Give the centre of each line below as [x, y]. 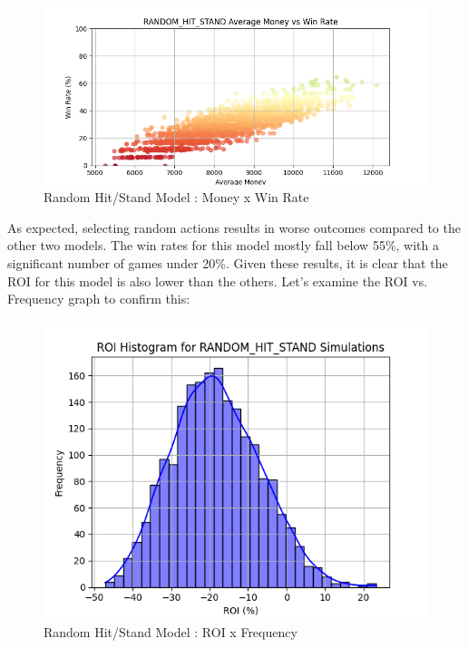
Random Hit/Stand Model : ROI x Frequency [171, 632]
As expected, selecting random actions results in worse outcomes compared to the [234, 227]
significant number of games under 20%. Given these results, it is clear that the [228, 263]
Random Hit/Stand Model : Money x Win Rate [176, 197]
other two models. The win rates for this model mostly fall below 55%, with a [223, 245]
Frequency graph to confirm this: [99, 299]
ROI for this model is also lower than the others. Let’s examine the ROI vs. [218, 280]
